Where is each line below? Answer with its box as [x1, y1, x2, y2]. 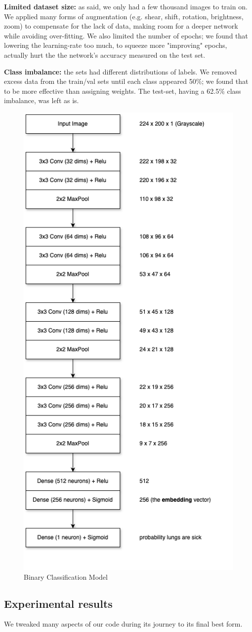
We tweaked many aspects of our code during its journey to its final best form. [4, 619, 243, 629]
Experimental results [4, 595, 113, 611]
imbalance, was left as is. [4, 95, 79, 106]
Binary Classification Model [24, 571, 108, 582]
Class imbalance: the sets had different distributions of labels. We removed [4, 66, 237, 76]
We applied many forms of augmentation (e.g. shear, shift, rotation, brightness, [4, 11, 244, 21]
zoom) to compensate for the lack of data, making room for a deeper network [4, 21, 238, 31]
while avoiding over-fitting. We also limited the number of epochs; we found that [4, 30, 248, 40]
